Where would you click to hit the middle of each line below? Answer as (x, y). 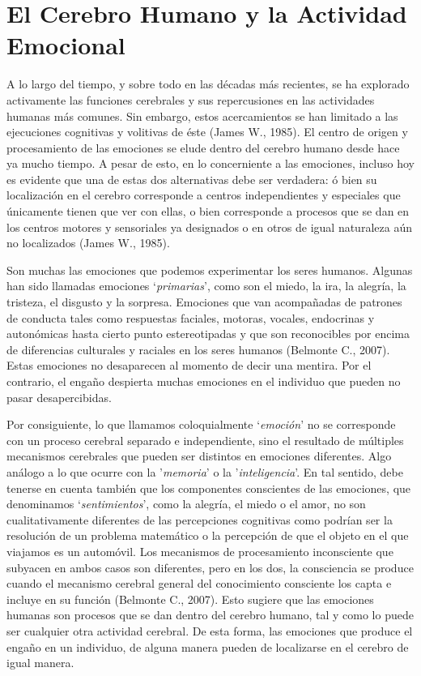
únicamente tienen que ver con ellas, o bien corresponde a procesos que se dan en (208, 211)
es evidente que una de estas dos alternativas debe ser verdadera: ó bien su (192, 179)
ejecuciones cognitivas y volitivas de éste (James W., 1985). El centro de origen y (207, 132)
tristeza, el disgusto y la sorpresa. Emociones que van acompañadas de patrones (204, 302)
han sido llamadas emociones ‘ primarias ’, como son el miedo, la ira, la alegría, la (206, 286)
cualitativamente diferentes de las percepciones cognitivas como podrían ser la (200, 519)
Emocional (66, 45)
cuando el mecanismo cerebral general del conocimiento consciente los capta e (199, 583)
